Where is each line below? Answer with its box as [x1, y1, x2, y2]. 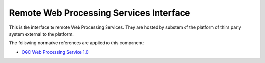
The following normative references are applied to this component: [9, 40, 144, 46]
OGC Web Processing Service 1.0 [21, 49, 89, 55]
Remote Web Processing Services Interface [9, 7, 190, 18]
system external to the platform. [9, 31, 74, 37]
